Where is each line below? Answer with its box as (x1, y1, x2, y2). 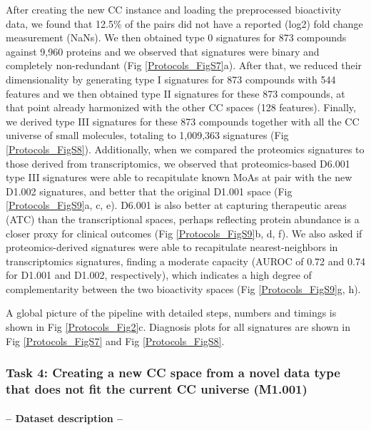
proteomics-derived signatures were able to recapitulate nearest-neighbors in (6, 240, 338, 255)
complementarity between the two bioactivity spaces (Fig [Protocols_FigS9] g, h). (6, 281, 361, 296)
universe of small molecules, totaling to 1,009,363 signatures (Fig (6, 128, 289, 143)
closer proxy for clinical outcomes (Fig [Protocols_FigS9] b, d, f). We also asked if (6, 225, 362, 240)
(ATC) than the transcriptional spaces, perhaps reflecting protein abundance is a (6, 211, 360, 226)
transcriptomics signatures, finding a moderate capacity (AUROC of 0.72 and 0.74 (6, 253, 365, 268)
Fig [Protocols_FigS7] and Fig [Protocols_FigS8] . (6, 333, 225, 348)
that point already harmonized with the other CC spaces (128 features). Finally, (6, 100, 356, 115)
